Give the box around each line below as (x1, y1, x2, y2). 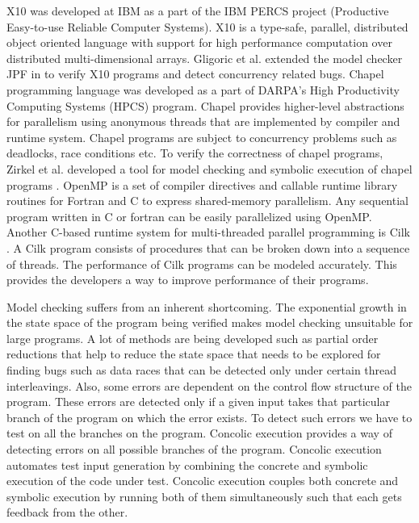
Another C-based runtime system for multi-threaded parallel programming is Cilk (6, 224, 410, 241)
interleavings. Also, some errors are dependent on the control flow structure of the (6, 377, 412, 394)
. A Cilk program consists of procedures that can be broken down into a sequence (6, 239, 410, 256)
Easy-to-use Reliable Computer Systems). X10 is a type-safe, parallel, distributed (6, 18, 409, 35)
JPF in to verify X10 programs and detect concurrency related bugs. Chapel (6, 65, 384, 82)
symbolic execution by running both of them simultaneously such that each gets (6, 487, 402, 504)
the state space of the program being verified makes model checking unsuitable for (6, 314, 413, 331)
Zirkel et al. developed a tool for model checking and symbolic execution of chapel (6, 160, 413, 177)
